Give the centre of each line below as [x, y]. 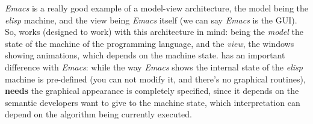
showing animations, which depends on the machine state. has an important [145, 55]
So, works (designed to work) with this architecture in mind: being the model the [154, 32]
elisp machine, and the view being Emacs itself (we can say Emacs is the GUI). [151, 20]
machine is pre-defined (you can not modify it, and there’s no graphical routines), [155, 79]
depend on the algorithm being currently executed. [98, 114]
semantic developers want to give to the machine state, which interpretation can [153, 102]
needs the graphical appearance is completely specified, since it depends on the [152, 91]
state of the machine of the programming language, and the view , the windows [150, 43]
